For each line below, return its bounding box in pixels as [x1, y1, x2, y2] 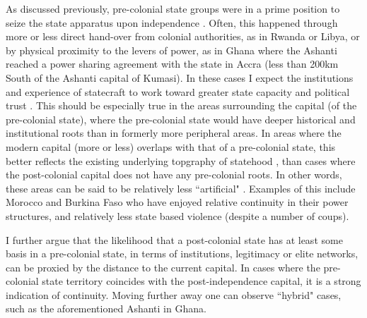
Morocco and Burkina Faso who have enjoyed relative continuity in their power [6, 195, 349, 209]
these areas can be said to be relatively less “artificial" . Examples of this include [6, 181, 356, 195]
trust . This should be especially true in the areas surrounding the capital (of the [6, 98, 357, 113]
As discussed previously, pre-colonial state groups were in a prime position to [6, 1, 340, 16]
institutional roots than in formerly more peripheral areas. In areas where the [6, 126, 342, 140]
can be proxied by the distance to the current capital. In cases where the [6, 259, 320, 274]
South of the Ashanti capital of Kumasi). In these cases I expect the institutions [6, 70, 354, 85]
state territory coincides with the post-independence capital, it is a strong [42, 274, 361, 288]
